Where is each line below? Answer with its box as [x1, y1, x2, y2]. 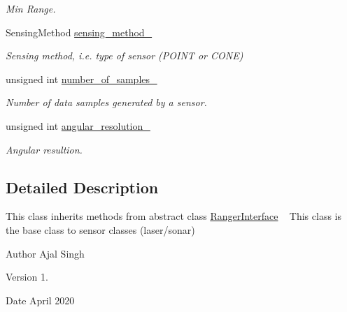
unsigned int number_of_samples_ [6, 71, 157, 86]
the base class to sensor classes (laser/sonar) [6, 222, 195, 237]
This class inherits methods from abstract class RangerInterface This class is [6, 209, 341, 223]
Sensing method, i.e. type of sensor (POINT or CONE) [6, 48, 243, 63]
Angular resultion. [6, 142, 83, 156]
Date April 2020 [6, 292, 75, 307]
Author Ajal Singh [6, 246, 85, 260]
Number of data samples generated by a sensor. [6, 95, 207, 110]
